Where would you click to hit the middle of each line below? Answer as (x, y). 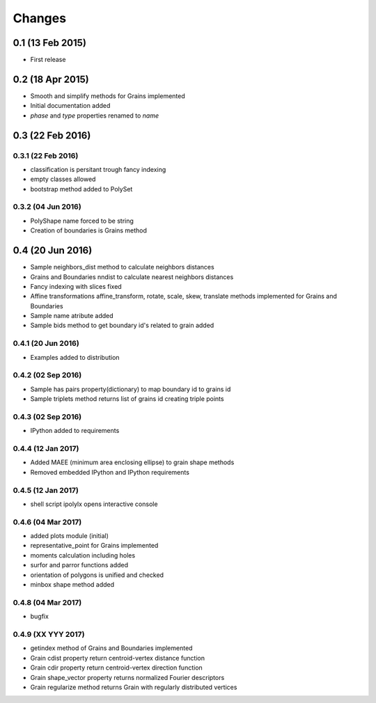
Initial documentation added (70, 106)
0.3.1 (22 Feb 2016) (46, 155)
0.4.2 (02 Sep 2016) (47, 375)
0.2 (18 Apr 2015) (51, 79)
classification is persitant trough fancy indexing (98, 169)
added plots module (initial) (70, 536)
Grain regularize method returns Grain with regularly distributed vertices (134, 687)
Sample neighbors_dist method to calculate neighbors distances (123, 267)
